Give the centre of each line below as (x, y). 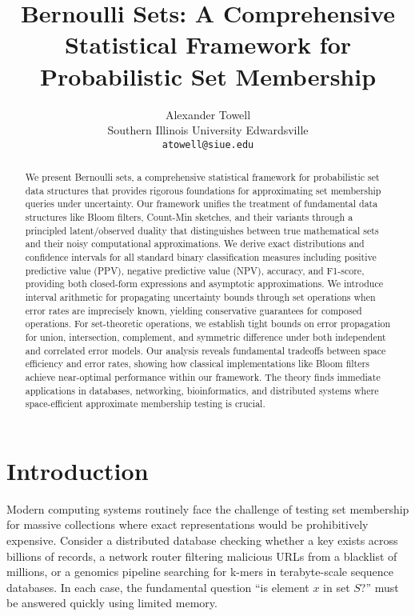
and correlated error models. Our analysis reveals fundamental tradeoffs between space (206, 350)
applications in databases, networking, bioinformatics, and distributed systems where (202, 390)
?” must (379, 587)
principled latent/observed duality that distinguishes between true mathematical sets (202, 230)
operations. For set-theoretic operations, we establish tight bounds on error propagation (208, 324)
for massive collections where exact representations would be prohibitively (188, 524)
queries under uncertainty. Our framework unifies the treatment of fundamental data (202, 204)
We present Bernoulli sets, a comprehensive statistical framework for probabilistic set (202, 177)
